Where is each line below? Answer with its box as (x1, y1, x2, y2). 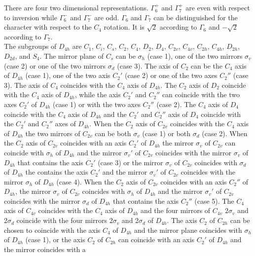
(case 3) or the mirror (98, 157, 163, 167)
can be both (95, 128, 131, 138)
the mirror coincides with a (4, 244, 86, 254)
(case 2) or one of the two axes (124, 70, 218, 80)
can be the (190, 60, 222, 71)
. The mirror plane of (39, 50, 104, 61)
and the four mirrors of (141, 205, 211, 216)
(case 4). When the (56, 176, 114, 186)
